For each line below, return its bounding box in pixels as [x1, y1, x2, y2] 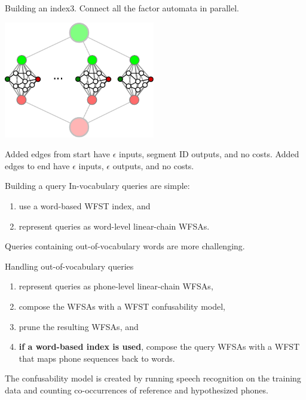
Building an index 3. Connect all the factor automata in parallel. [5, 2, 239, 14]
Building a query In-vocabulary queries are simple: [5, 179, 190, 192]
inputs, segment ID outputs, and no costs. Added [119, 148, 299, 160]
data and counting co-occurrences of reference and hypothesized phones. [5, 383, 268, 396]
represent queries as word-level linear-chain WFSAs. [19, 219, 210, 232]
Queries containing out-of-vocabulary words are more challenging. [5, 240, 245, 252]
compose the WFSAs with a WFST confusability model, [19, 300, 225, 313]
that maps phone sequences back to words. [19, 352, 175, 364]
